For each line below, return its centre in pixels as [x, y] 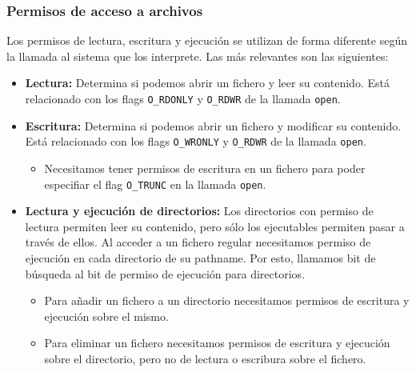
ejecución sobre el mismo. [106, 316]
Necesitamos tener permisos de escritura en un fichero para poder [205, 168]
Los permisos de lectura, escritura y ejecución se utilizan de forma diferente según [207, 40]
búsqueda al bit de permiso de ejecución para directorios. [165, 273]
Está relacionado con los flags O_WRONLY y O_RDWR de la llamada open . [196, 141]
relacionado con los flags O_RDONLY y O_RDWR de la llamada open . [183, 98]
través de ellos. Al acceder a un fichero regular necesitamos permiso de [198, 242]
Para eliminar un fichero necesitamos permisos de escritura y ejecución [217, 343]
